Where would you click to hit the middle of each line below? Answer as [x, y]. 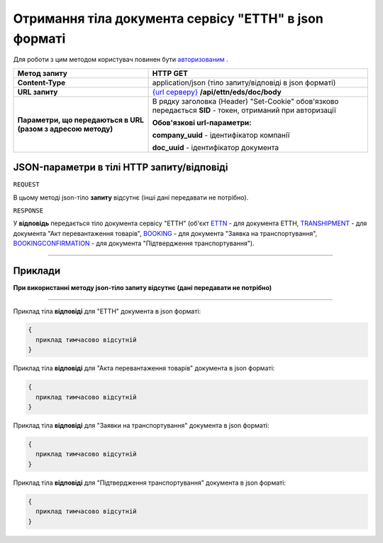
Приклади [37, 271]
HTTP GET [170, 73]
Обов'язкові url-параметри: [202, 122]
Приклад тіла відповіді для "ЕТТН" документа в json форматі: [107, 311]
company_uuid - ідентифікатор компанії [221, 135]
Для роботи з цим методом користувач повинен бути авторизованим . [121, 60]
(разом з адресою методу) [65, 129]
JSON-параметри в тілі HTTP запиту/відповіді [121, 167]
